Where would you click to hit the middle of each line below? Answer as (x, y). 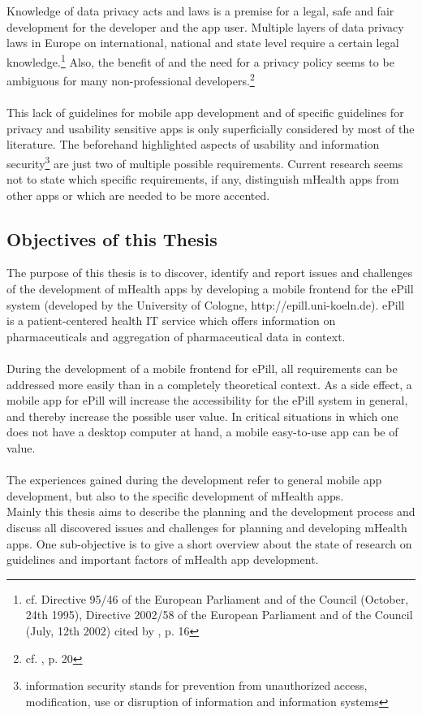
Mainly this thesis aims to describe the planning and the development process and (211, 511)
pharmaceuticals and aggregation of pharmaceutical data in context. (176, 336)
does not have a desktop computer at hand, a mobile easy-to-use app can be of (202, 432)
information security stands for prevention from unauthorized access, (196, 685)
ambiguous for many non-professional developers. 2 (131, 79)
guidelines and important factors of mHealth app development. (163, 559)
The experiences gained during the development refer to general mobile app (194, 480)
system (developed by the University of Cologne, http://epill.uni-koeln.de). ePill (206, 304)
